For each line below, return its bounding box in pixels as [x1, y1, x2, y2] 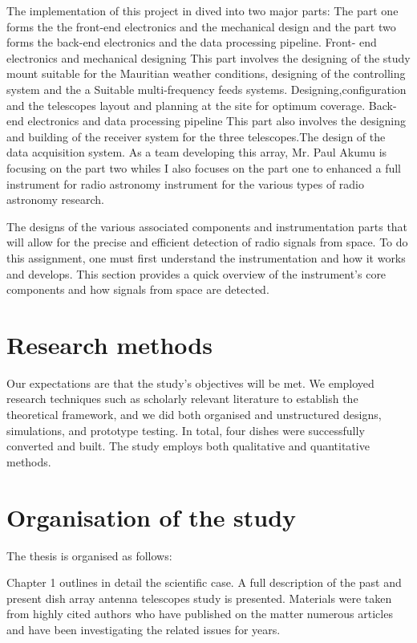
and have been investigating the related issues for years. [6, 621, 281, 637]
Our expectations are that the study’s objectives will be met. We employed [6, 374, 374, 391]
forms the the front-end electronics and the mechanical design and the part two [6, 18, 396, 35]
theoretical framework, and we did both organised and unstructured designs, [6, 406, 382, 422]
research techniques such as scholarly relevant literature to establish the [6, 390, 358, 407]
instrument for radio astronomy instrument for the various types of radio [6, 175, 365, 192]
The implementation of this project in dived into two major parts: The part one [6, 2, 399, 18]
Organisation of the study [6, 500, 297, 533]
